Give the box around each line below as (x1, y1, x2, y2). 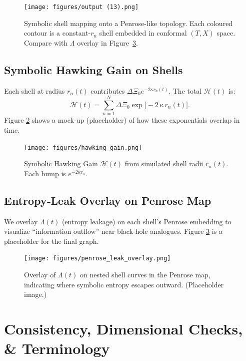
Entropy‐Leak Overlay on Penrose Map (4, 192, 211, 208)
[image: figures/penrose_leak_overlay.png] (24, 255, 171, 262)
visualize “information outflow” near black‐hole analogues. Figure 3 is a (4, 226, 222, 236)
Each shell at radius (4, 85, 65, 96)
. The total (168, 85, 202, 96)
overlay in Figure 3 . (77, 37, 138, 48)
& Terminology (4, 338, 110, 358)
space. (216, 28, 235, 38)
